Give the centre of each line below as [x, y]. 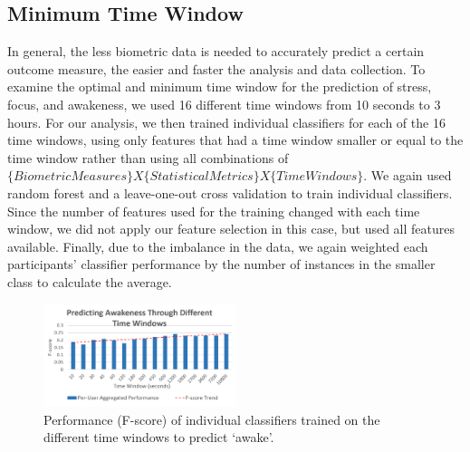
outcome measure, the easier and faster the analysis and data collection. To [216, 68]
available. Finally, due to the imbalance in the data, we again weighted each [218, 246]
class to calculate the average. [90, 281]
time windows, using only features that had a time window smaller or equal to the [235, 140]
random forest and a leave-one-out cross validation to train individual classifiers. [230, 192]
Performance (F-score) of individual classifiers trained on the [212, 419]
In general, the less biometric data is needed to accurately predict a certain [216, 51]
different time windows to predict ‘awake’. [159, 437]
